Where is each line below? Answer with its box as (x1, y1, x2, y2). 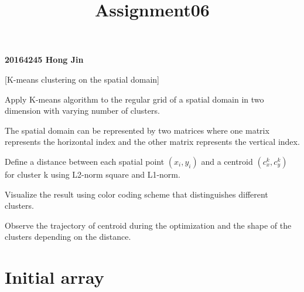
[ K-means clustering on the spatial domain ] (5, 73, 159, 85)
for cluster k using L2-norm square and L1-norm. (5, 168, 180, 180)
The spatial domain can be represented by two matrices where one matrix (5, 124, 269, 136)
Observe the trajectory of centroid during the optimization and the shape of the (5, 219, 292, 231)
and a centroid (201, 155, 253, 167)
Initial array (5, 265, 104, 289)
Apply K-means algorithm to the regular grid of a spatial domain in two (5, 93, 264, 105)
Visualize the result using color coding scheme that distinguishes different (5, 188, 268, 200)
